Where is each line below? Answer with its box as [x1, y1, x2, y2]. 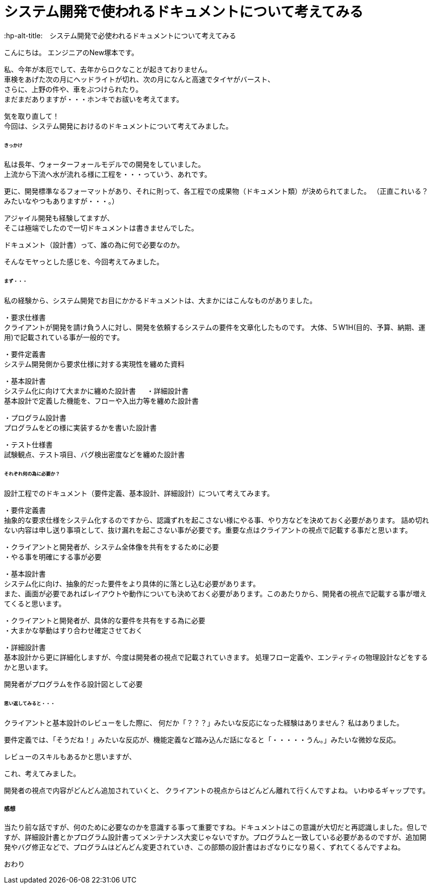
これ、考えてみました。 [4, 769, 80, 778]
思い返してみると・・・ [4, 700, 55, 706]
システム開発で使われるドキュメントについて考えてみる [4, 3, 363, 20]
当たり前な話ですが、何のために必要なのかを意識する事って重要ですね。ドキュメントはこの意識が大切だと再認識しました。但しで [4, 823, 428, 832]
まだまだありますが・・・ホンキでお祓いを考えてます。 [4, 94, 183, 103]
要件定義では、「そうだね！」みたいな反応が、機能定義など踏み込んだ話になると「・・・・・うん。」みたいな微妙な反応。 [4, 735, 400, 744]
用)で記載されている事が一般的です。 [4, 333, 124, 342]
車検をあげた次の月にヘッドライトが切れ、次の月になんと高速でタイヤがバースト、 [4, 75, 275, 83]
